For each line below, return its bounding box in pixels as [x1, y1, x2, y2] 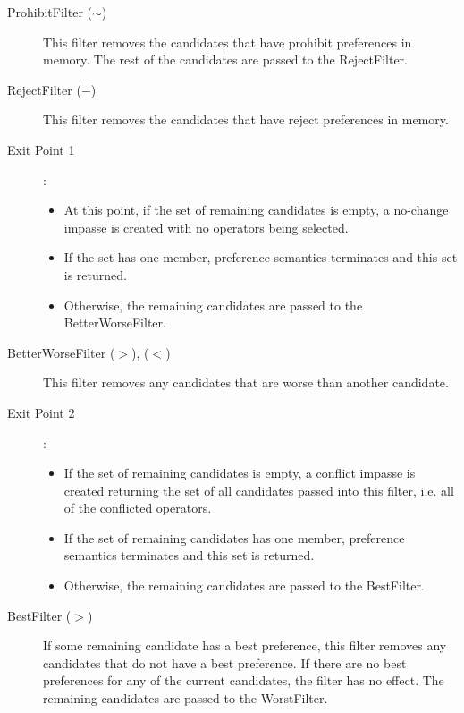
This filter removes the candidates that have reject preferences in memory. [43, 110, 449, 129]
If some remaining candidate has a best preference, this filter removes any [43, 636, 447, 655]
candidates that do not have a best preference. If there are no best [43, 653, 407, 672]
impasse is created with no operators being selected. [63, 217, 349, 236]
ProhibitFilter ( [7, 3, 93, 21]
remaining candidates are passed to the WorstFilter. [43, 689, 328, 708]
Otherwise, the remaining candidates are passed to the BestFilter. [63, 576, 425, 595]
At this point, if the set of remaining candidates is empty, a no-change [63, 200, 449, 219]
